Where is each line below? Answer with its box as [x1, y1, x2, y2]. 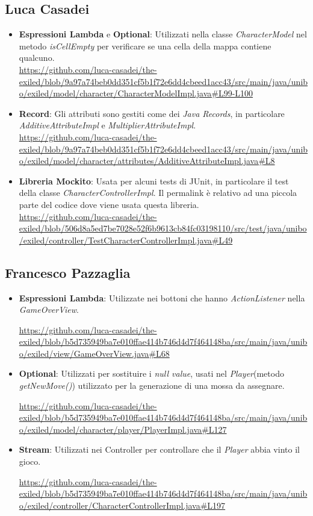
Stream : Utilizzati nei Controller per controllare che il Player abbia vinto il [19, 443, 300, 456]
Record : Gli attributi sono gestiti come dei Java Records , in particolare [19, 107, 285, 119]
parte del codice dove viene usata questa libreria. [19, 198, 199, 210]
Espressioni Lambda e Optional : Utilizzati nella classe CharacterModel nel [19, 28, 307, 40]
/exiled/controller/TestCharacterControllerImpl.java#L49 [19, 233, 233, 246]
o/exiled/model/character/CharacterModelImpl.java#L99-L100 [19, 87, 253, 99]
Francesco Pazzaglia [5, 263, 131, 282]
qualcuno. [19, 51, 55, 64]
